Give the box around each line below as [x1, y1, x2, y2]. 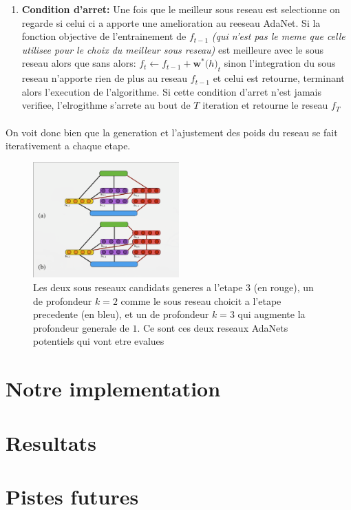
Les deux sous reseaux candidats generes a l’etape [33, 280, 243, 295]
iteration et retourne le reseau [202, 98, 328, 112]
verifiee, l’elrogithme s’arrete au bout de [21, 98, 191, 112]
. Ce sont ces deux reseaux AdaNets [137, 320, 288, 334]
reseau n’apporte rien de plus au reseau [21, 71, 188, 85]
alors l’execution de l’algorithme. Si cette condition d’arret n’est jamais [21, 84, 321, 98]
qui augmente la [237, 307, 306, 321]
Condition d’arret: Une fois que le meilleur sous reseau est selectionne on [21, 2, 341, 16]
